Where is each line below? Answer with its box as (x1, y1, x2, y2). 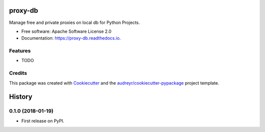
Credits (9, 70, 27, 77)
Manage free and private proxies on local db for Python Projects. (9, 20, 140, 25)
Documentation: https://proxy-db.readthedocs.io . (21, 35, 121, 41)
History (9, 93, 33, 101)
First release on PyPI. (21, 118, 65, 124)
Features (9, 47, 31, 54)
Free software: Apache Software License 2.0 (21, 28, 112, 34)
